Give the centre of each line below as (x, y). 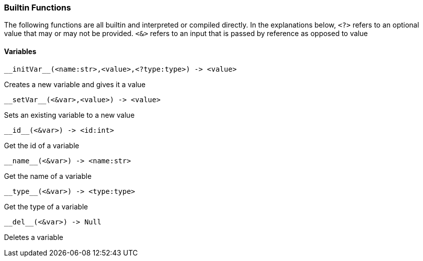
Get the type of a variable (46, 206)
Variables (20, 51)
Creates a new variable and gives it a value (75, 84)
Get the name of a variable (48, 176)
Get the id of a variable (42, 145)
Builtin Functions (38, 8)
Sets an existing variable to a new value (69, 115)
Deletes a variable (34, 237)
